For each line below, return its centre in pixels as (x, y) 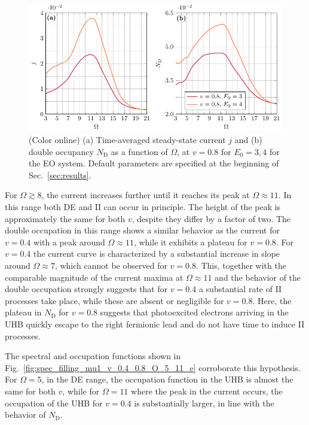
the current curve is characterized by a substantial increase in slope (157, 254)
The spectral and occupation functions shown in (93, 356)
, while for (81, 391)
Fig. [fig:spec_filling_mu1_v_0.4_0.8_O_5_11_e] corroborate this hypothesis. (153, 367)
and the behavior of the (258, 277)
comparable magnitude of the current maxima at (94, 277)
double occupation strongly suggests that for (86, 289)
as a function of (139, 151)
